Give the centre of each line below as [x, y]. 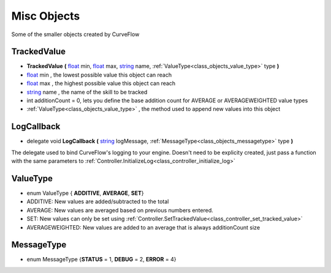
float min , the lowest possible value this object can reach [99, 75]
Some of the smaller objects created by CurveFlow [75, 34]
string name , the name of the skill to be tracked [87, 92]
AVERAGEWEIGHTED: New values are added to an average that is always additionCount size [143, 227]
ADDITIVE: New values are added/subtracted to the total [98, 201]
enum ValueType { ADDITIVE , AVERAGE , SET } [85, 193]
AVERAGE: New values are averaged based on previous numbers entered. [120, 210]
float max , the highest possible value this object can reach [101, 83]
